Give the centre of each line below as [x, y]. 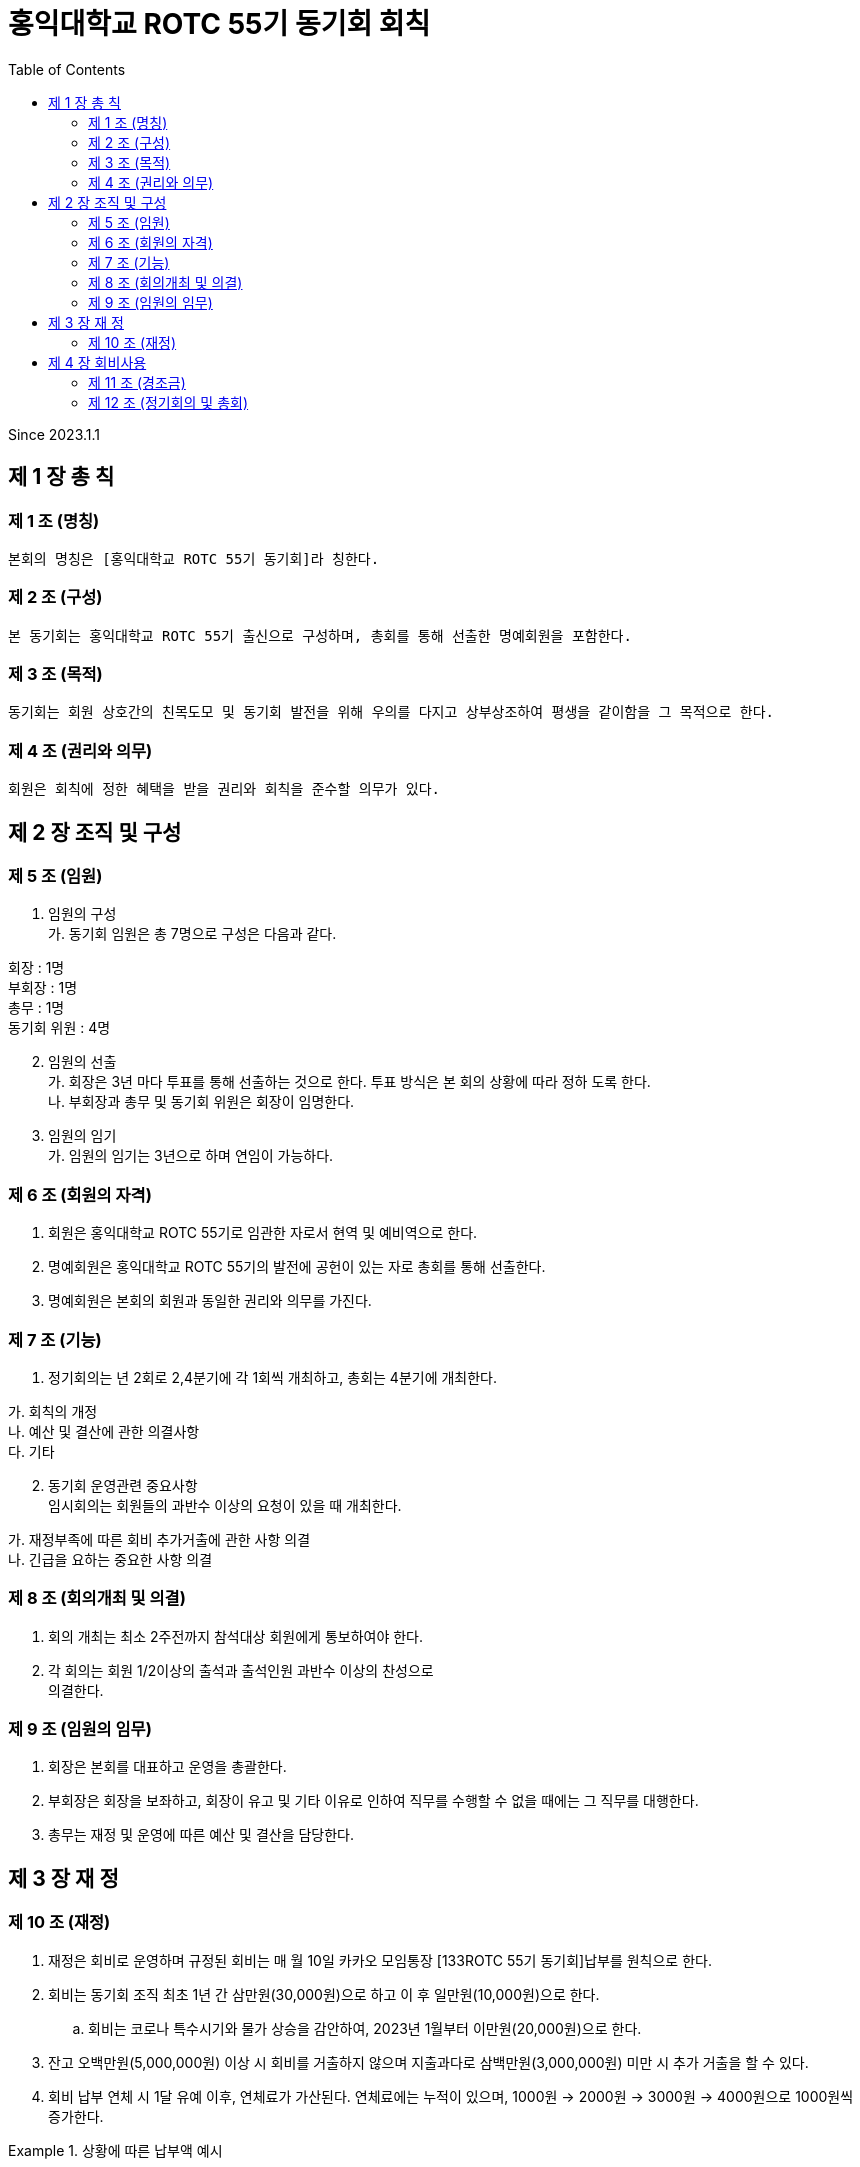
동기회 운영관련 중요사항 [123, 1485]
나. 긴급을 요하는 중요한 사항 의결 [110, 1559]
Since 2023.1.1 [54, 434]
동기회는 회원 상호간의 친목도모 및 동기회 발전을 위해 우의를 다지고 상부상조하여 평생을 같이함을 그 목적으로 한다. [391, 712]
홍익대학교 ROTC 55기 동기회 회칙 [219, 24]
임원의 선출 [82, 1062]
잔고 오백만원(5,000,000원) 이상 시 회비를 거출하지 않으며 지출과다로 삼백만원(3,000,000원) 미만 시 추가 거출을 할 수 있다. [428, 2062]
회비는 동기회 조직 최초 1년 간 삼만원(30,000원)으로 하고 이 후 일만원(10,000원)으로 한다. [324, 1994]
